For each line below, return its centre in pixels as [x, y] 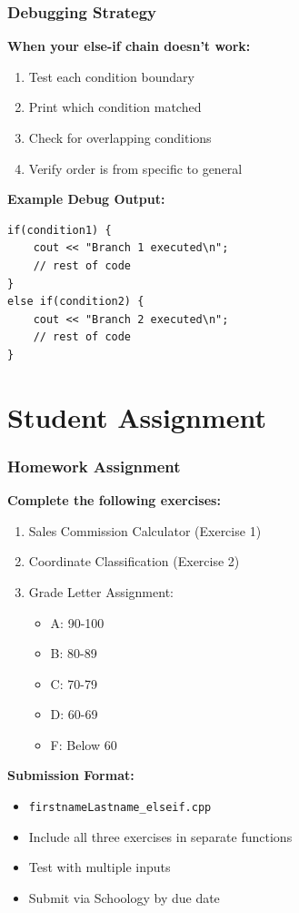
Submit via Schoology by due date [124, 897]
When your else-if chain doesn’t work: [129, 46]
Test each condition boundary [111, 76]
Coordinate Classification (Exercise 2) [134, 561]
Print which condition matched [115, 107]
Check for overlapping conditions [120, 137]
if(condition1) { [60, 230]
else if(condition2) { [76, 302]
